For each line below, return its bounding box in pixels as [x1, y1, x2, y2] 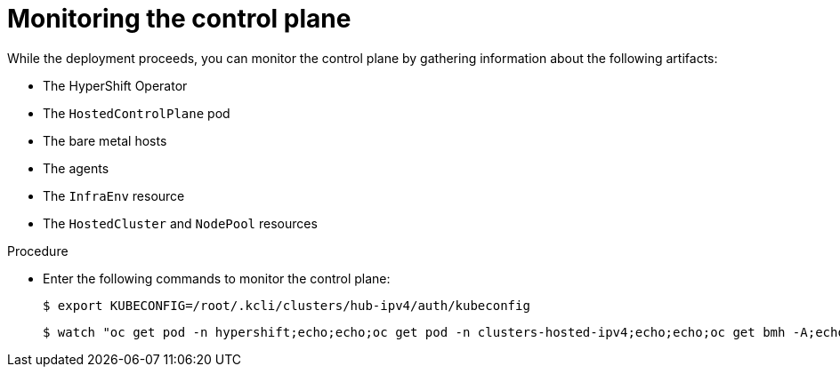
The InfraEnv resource [43, 187, 185, 203]
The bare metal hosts [43, 132, 167, 148]
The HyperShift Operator [43, 77, 188, 93]
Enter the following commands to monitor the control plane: [43, 270, 391, 286]
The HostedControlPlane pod [43, 105, 230, 121]
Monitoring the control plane [7, 4, 351, 34]
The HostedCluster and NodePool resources [43, 215, 318, 231]
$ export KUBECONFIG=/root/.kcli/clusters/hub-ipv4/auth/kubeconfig [43, 298, 530, 313]
